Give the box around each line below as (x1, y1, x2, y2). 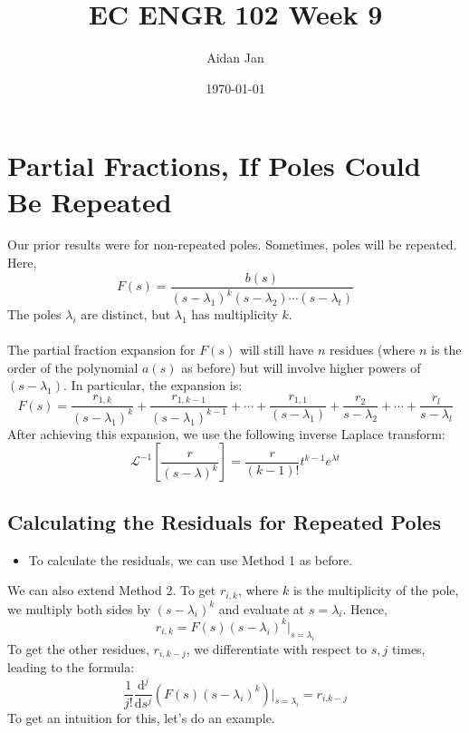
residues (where (329, 340, 416, 359)
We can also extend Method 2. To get (7, 581, 216, 600)
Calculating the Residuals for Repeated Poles (7, 507, 441, 535)
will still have (239, 340, 314, 359)
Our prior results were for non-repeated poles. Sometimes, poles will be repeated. (7, 235, 457, 254)
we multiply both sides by (7, 599, 151, 618)
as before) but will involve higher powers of (181, 357, 421, 376)
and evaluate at (218, 599, 305, 618)
